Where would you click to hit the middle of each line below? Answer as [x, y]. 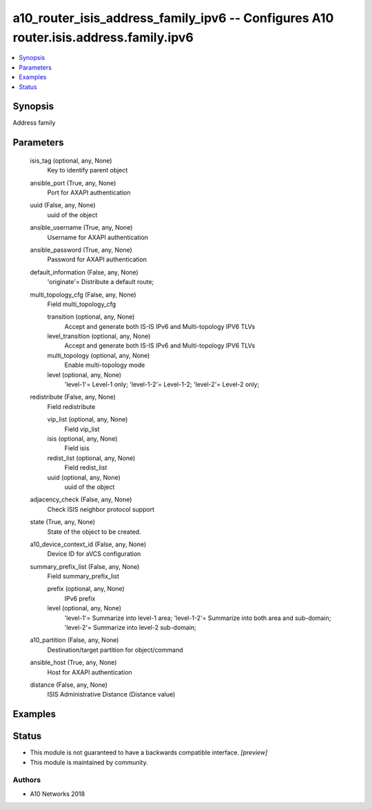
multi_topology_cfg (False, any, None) [83, 294]
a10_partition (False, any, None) [74, 640]
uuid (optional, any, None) [84, 477]
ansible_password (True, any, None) [81, 250]
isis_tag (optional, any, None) [71, 160]
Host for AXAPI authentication [90, 672]
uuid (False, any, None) [63, 205]
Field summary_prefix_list [83, 577]
